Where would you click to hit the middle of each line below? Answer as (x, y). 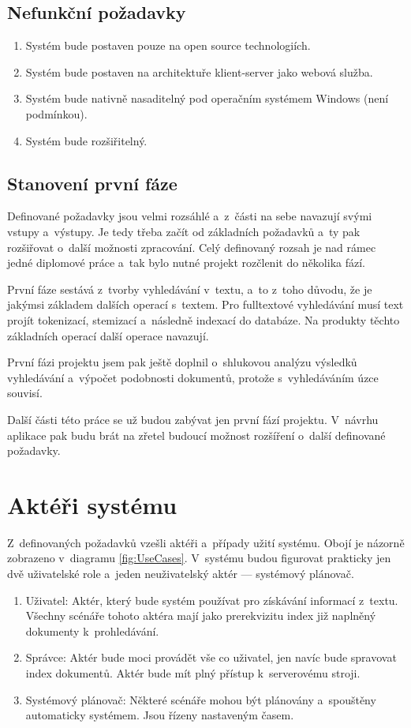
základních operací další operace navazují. (108, 335)
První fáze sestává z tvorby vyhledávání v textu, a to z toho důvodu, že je (190, 289)
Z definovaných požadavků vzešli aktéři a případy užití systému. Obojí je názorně (206, 542)
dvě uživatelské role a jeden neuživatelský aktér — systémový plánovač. (181, 573)
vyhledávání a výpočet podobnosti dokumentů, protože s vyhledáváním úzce (193, 377)
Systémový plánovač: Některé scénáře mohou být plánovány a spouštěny (201, 699)
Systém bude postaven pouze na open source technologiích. (168, 45)
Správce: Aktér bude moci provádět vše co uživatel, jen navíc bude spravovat (211, 657)
